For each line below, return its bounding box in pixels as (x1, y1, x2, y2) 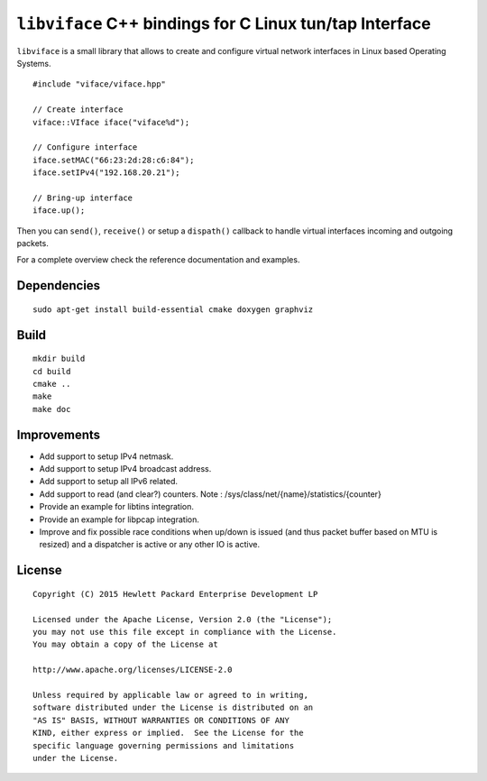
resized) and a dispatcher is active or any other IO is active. (39, 539, 261, 550)
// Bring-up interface (32, 192, 133, 203)
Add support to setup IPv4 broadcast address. (39, 464, 212, 474)
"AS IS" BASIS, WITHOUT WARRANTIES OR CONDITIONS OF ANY (32, 715, 290, 725)
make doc (32, 404, 71, 414)
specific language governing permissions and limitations (32, 740, 295, 750)
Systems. (16, 58, 51, 69)
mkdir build (32, 354, 86, 364)
